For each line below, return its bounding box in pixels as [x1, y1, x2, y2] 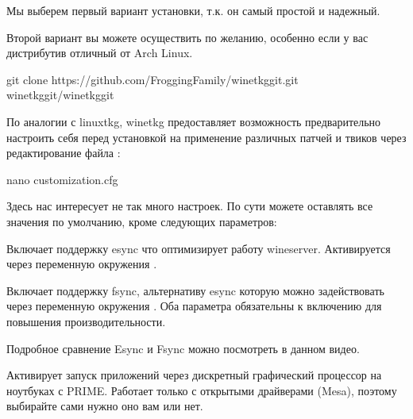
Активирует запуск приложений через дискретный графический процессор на [6, 367, 382, 383]
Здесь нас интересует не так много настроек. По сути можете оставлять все [6, 198, 373, 214]
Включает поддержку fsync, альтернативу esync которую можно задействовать [6, 282, 384, 298]
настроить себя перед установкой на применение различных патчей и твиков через [6, 129, 407, 145]
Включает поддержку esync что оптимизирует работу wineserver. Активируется [6, 240, 391, 256]
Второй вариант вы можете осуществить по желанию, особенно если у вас [6, 29, 369, 45]
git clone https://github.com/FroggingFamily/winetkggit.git [6, 71, 299, 87]
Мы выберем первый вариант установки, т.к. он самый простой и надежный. [6, 2, 380, 18]
